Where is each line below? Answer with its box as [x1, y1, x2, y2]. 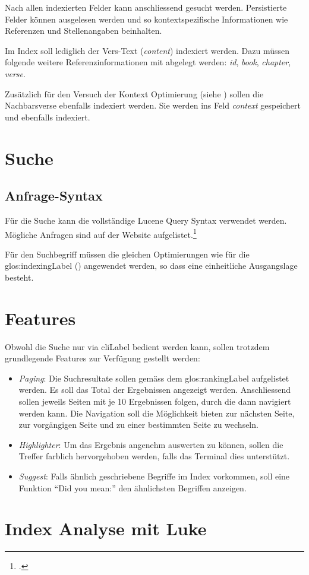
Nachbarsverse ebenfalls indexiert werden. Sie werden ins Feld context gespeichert [5, 99, 301, 112]
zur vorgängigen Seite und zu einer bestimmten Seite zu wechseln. [18, 418, 258, 431]
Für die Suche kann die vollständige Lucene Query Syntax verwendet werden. [5, 214, 287, 226]
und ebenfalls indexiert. [5, 110, 90, 123]
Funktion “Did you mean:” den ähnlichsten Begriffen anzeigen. [18, 481, 247, 494]
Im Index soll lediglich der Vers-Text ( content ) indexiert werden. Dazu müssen [5, 44, 290, 56]
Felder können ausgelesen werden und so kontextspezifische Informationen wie [5, 12, 288, 25]
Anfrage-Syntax [5, 186, 103, 205]
